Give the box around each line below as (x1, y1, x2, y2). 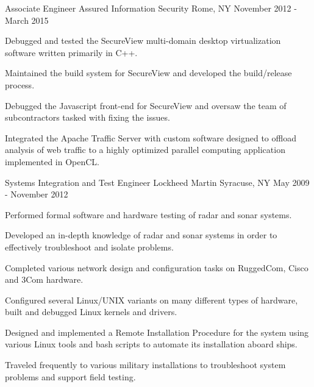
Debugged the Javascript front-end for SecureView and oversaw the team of (5, 99, 287, 112)
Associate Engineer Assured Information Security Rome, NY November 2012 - (5, 2, 297, 14)
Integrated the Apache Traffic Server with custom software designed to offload (5, 131, 296, 144)
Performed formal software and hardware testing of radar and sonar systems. (5, 208, 292, 221)
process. (5, 78, 35, 91)
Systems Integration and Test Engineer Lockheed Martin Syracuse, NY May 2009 (5, 176, 310, 188)
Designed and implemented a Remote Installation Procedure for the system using (5, 325, 309, 338)
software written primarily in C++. (5, 46, 138, 59)
